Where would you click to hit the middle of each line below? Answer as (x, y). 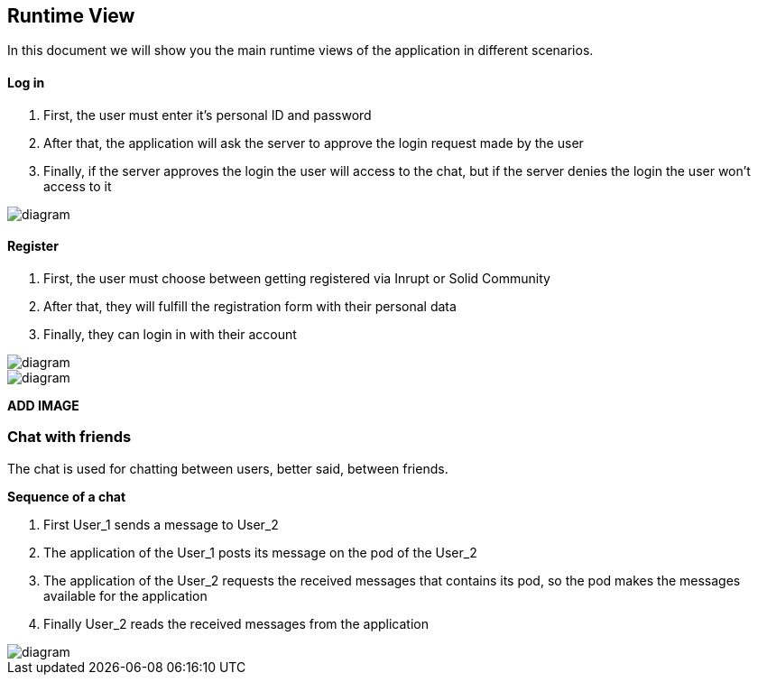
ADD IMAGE (43, 405)
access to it (78, 186)
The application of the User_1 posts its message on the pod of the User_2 (260, 552)
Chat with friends (69, 437)
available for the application (125, 595)
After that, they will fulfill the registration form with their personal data (250, 306)
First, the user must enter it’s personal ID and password (208, 115)
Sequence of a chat (67, 496)
